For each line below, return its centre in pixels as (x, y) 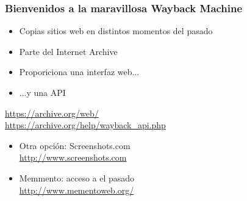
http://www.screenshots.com (73, 157)
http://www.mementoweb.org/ (77, 190)
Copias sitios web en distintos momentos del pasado (116, 31)
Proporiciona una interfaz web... (79, 72)
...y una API (42, 92)
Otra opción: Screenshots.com (75, 145)
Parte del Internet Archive (68, 51)
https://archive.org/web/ (52, 113)
